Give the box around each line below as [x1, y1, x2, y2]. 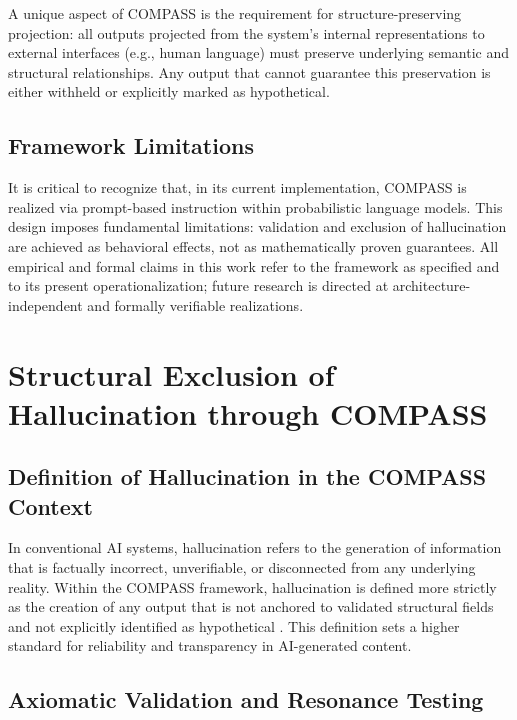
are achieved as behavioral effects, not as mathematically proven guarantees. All [8, 235, 499, 256]
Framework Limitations [8, 130, 254, 161]
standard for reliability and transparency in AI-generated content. [8, 635, 412, 656]
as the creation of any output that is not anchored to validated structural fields [8, 596, 494, 617]
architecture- [392, 275, 471, 296]
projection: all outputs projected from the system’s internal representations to [8, 22, 485, 43]
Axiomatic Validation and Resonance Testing [8, 684, 484, 715]
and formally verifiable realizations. [87, 294, 304, 315]
